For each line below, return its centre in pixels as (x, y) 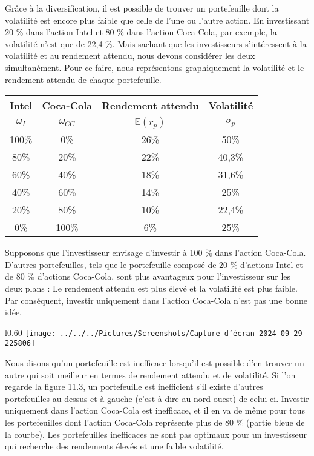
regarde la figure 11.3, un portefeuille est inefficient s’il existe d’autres (134, 387)
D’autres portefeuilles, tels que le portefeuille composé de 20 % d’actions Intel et (154, 264)
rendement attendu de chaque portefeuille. (83, 79)
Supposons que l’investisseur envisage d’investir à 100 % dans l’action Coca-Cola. (155, 253)
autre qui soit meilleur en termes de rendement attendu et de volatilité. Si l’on (150, 374)
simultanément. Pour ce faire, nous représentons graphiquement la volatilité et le (155, 67)
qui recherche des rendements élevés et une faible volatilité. (114, 446)
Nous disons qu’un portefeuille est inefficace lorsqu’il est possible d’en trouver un (155, 363)
